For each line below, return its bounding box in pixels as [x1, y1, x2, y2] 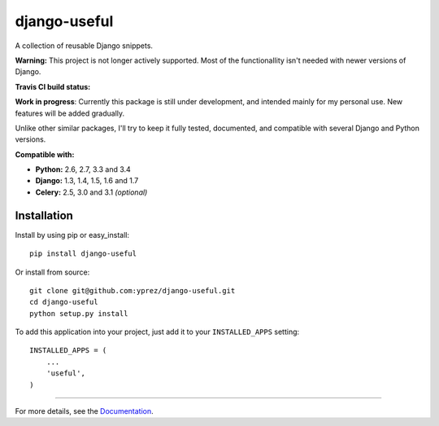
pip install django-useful [29, 249, 137, 258]
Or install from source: [15, 267, 90, 277]
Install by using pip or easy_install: [15, 230, 130, 239]
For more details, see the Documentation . [15, 406, 154, 416]
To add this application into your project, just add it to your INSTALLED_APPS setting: [15, 327, 300, 337]
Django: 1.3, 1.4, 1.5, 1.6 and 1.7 [35, 176, 139, 186]
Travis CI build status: [15, 81, 91, 91]
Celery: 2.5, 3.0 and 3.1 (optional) [35, 187, 148, 197]
